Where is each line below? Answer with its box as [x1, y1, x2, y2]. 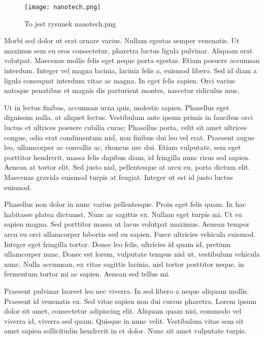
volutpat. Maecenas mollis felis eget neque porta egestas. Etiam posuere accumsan [4, 55, 260, 66]
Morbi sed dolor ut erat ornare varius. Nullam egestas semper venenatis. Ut [4, 35, 240, 46]
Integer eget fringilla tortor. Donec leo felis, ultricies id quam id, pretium [4, 238, 231, 249]
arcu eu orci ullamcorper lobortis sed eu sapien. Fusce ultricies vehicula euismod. [4, 228, 256, 239]
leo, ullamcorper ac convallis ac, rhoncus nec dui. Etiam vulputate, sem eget [4, 142, 241, 152]
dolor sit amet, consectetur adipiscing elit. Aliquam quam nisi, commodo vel [4, 305, 242, 316]
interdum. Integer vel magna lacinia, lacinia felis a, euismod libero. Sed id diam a [4, 65, 257, 76]
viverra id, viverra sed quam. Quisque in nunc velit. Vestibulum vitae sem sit [4, 315, 244, 326]
